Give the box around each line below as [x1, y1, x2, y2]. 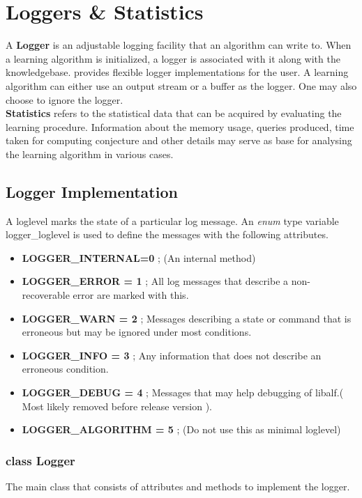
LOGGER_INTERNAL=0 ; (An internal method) [22, 250, 256, 265]
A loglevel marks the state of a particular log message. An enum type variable [6, 213, 339, 228]
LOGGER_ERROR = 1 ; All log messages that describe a [22, 274, 289, 288]
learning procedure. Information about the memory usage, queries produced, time [6, 119, 354, 134]
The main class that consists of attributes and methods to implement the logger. [6, 479, 350, 494]
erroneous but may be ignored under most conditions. [22, 325, 252, 339]
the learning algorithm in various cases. [6, 146, 174, 161]
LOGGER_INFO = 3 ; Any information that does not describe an [22, 348, 322, 362]
